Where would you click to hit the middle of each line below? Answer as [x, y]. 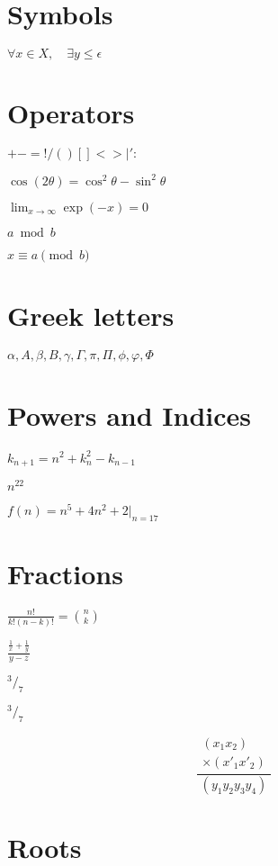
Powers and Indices [130, 415]
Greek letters [91, 315]
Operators [71, 113]
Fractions [65, 574]
